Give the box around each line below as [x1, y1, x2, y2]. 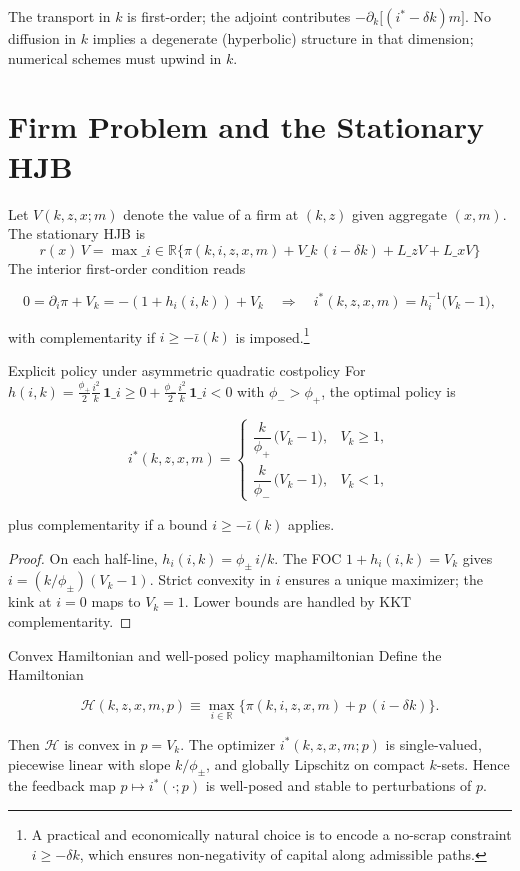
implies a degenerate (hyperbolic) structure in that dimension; [92, 28, 474, 48]
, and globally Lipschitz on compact [206, 753, 425, 774]
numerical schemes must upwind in [8, 47, 222, 68]
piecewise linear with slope [8, 753, 171, 774]
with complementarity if [8, 326, 156, 347]
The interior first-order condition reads [8, 257, 246, 278]
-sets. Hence [436, 753, 510, 774]
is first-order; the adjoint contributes [127, 6, 351, 26]
